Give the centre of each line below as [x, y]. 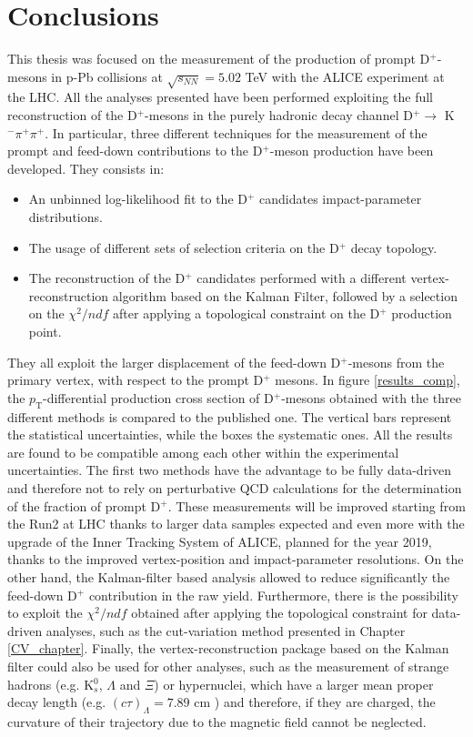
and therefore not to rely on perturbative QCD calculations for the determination [235, 487]
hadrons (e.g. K [51, 684]
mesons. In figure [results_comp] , [367, 380]
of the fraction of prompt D [84, 505]
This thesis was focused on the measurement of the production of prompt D [219, 59]
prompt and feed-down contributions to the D [135, 151]
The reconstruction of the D [107, 278]
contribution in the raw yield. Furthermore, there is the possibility [273, 595]
